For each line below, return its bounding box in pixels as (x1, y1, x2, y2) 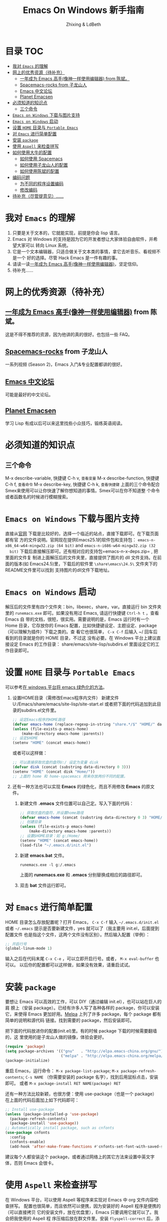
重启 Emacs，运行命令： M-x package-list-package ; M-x (5, 1067, 119, 1073)
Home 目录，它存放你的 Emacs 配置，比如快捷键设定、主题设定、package (5, 622, 157, 628)
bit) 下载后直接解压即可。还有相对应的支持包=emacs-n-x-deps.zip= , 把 (9, 548, 159, 554)
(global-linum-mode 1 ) (5, 946, 52, 951)
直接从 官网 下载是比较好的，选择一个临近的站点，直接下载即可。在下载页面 (5, 530, 159, 536)
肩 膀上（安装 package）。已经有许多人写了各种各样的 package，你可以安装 (5, 1005, 160, 1011)
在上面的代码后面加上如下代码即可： (5, 1097, 80, 1103)
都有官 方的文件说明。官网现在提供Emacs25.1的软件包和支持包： (5, 537, 137, 542)
